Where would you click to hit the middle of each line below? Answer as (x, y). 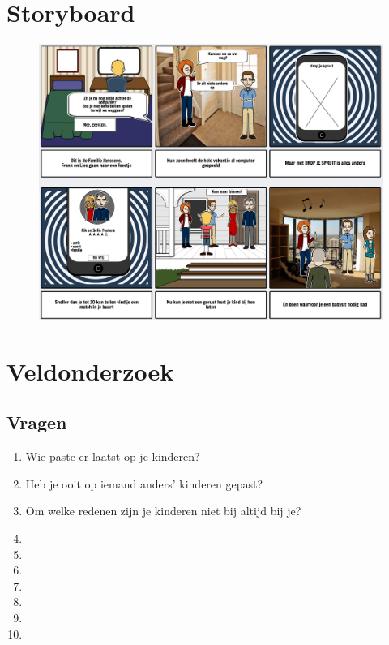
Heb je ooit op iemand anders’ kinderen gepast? (144, 483)
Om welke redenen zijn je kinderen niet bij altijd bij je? (163, 511)
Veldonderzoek (90, 370)
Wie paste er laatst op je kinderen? (113, 456)
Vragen (37, 422)
